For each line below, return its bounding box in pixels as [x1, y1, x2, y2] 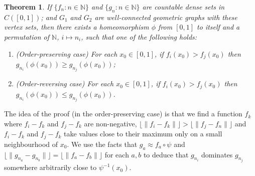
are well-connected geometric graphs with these [94, 12, 237, 22]
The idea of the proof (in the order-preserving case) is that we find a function [4, 108, 242, 119]
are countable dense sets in [142, 2, 225, 12]
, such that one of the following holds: [81, 31, 197, 42]
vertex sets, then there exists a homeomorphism [4, 22, 149, 32]
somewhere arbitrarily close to [4, 162, 97, 172]
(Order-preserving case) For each [16, 48, 117, 59]
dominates [201, 149, 233, 159]
